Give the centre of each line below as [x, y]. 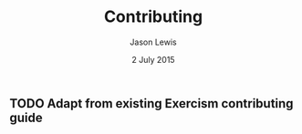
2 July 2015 [153, 59]
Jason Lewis [153, 42]
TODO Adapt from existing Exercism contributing [151, 103]
